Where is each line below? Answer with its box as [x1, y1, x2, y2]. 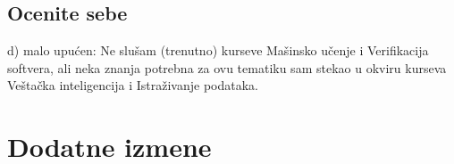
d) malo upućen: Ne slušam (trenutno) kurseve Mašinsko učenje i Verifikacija [7, 41, 429, 60]
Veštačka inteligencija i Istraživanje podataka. [7, 76, 258, 94]
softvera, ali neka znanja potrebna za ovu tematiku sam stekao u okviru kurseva [7, 58, 447, 77]
